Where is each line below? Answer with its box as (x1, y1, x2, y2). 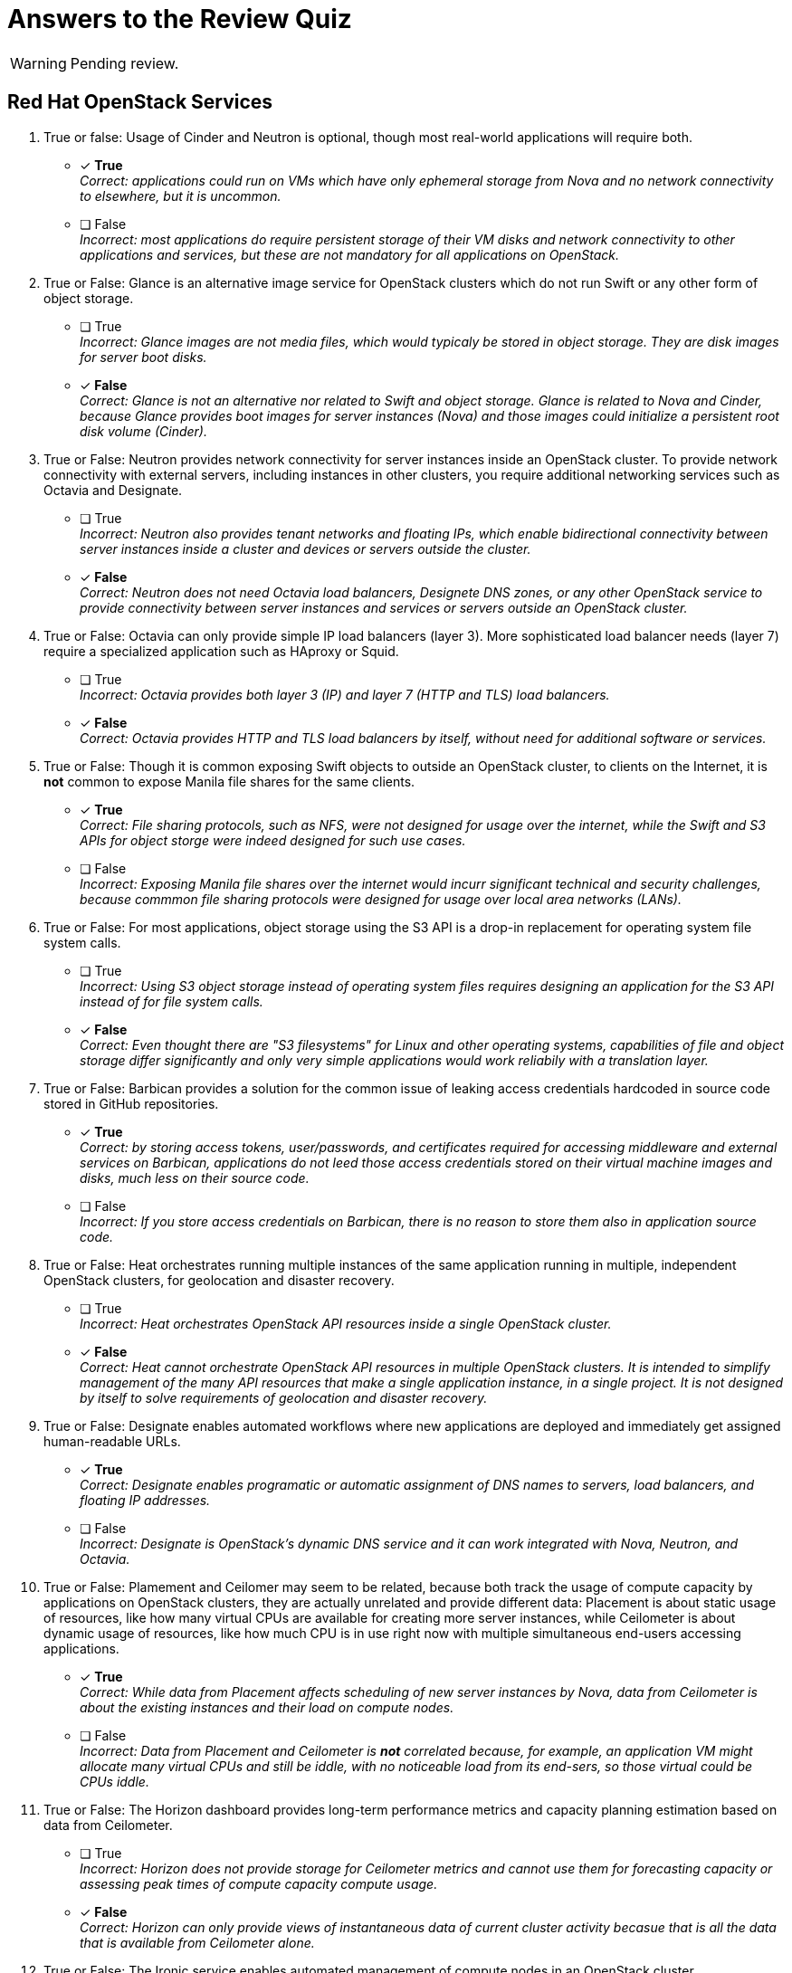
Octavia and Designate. (43, 481, 183, 498)
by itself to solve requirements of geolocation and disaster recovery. (80, 1389, 488, 1406)
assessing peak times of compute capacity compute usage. (80, 1875, 438, 1892)
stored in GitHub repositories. (43, 1095, 219, 1111)
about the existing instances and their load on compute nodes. (80, 1699, 454, 1715)
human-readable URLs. (43, 1433, 181, 1449)
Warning (10, 53, 67, 72)
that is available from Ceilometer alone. (80, 1934, 315, 1950)
